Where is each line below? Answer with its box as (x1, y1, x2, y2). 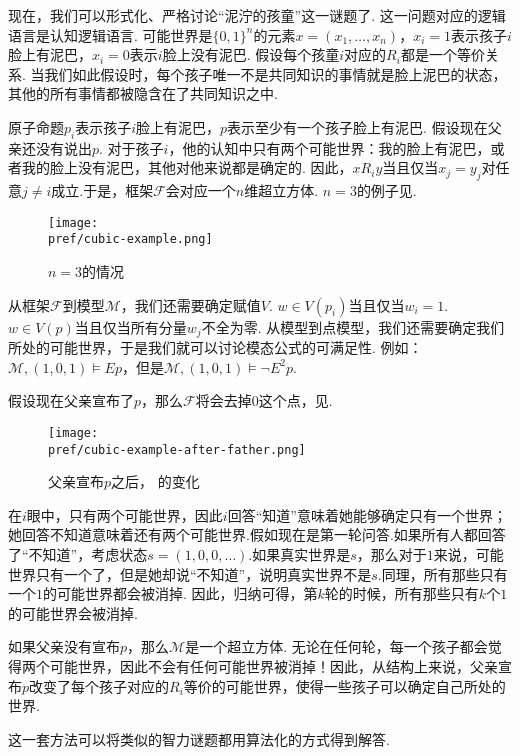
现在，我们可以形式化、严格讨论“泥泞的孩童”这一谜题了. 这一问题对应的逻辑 (8, 5, 506, 25)
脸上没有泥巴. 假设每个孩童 (162, 44, 340, 65)
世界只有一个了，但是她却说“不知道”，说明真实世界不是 (8, 563, 372, 584)
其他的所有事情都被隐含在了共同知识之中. (8, 83, 278, 104)
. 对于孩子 (99, 137, 164, 158)
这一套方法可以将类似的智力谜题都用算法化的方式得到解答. (8, 728, 390, 749)
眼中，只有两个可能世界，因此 (26, 504, 223, 525)
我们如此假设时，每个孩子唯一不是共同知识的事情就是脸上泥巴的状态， (44, 63, 507, 84)
